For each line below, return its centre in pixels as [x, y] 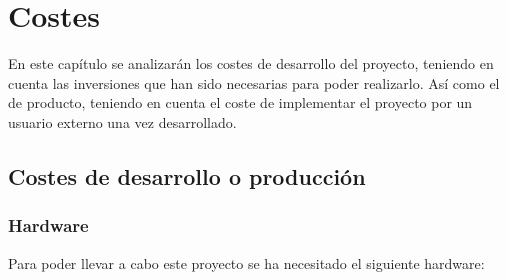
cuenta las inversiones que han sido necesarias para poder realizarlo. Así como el [254, 82]
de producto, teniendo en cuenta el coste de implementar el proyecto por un [240, 102]
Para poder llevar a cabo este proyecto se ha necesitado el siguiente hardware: [246, 262]
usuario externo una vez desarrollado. [122, 121]
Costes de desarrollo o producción [187, 175]
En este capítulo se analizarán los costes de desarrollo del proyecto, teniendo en [251, 63]
